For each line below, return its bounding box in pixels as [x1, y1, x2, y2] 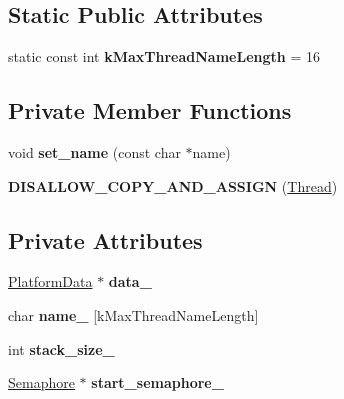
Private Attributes [8, 224, 203, 255]
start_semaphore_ [91, 372, 224, 393]
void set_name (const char [8, 142, 181, 162]
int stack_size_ [8, 338, 115, 359]
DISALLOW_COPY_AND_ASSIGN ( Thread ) [8, 175, 338, 196]
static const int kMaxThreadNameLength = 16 [8, 46, 320, 67]
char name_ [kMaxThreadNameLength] [8, 304, 259, 325]
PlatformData [8, 271, 93, 292]
